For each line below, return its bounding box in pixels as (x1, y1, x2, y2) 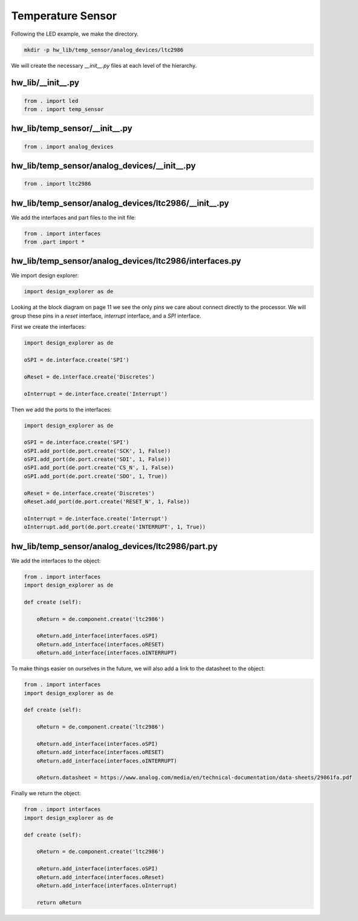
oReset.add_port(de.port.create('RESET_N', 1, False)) (24, 498, 190, 505)
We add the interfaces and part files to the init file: (11, 213, 136, 221)
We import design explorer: (11, 272, 79, 279)
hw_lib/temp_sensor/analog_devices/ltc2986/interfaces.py (11, 256, 241, 266)
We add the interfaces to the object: (11, 557, 101, 564)
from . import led (24, 97, 79, 104)
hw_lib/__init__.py (11, 77, 80, 88)
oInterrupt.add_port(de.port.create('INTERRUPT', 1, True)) (24, 524, 206, 530)
